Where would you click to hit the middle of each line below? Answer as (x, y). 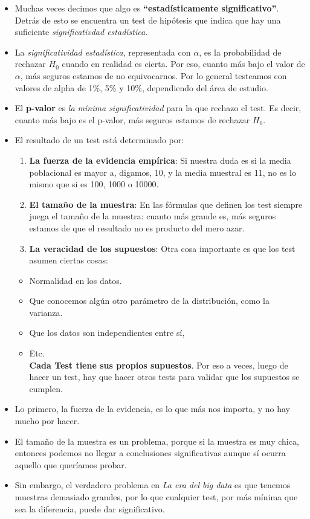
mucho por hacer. (47, 421)
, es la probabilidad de (240, 52)
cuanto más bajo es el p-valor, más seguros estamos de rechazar (132, 119)
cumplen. (46, 388)
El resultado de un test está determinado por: (99, 140)
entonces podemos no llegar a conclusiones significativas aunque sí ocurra (150, 453)
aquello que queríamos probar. (71, 464)
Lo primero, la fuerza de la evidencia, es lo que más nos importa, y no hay (152, 409)
